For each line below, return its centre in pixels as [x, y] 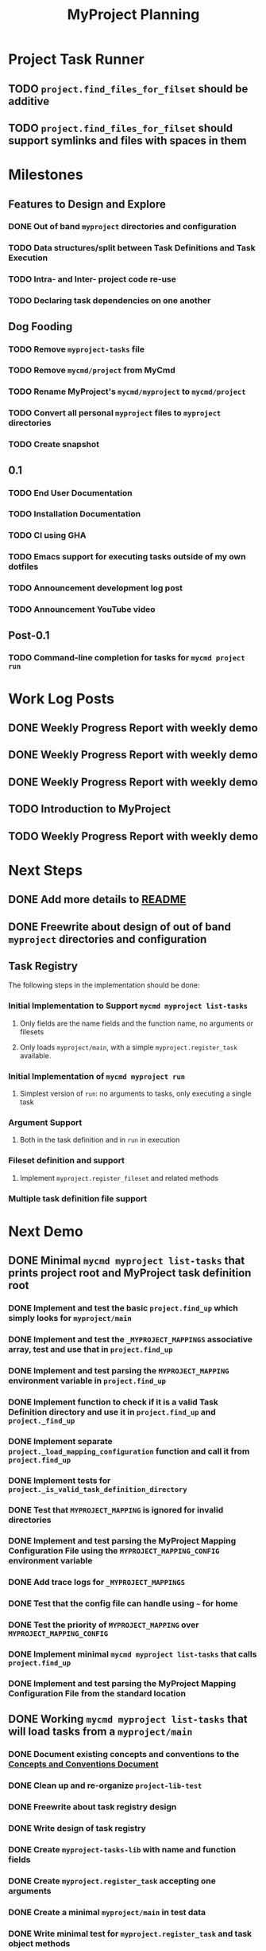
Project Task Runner [76, 59]
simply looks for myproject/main [70, 1318]
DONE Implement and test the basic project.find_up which [123, 1308]
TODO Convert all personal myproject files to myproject [115, 413]
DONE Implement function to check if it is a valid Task [113, 1402]
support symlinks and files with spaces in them [127, 140]
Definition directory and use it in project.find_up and [112, 1412]
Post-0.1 [29, 635]
